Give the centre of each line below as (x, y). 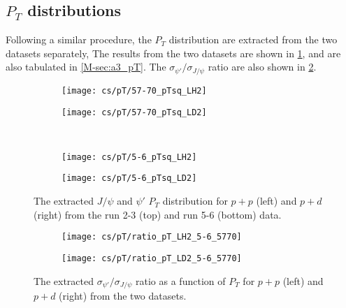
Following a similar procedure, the (79, 39)
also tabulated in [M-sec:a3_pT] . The (86, 67)
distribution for (195, 201)
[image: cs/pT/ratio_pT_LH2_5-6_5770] (152, 237)
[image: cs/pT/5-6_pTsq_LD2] (129, 178)
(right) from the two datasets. (123, 296)
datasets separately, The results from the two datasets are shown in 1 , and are (173, 53)
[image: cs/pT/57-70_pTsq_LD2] (134, 112)
